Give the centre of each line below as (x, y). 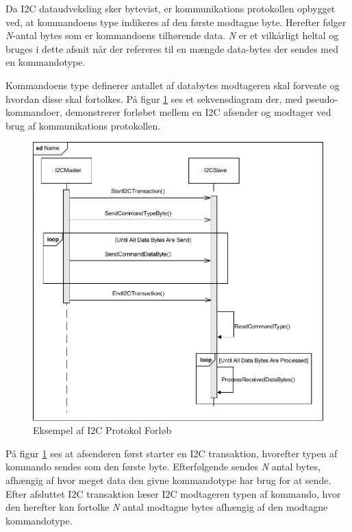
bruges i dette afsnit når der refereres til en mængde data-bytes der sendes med (172, 48)
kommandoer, (34, 112)
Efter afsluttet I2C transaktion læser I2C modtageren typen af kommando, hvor (173, 493)
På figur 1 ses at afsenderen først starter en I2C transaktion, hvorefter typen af (172, 453)
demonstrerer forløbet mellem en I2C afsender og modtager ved (198, 112)
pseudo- (322, 98)
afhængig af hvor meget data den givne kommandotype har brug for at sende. (168, 480)
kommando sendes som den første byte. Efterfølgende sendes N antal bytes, (163, 467)
